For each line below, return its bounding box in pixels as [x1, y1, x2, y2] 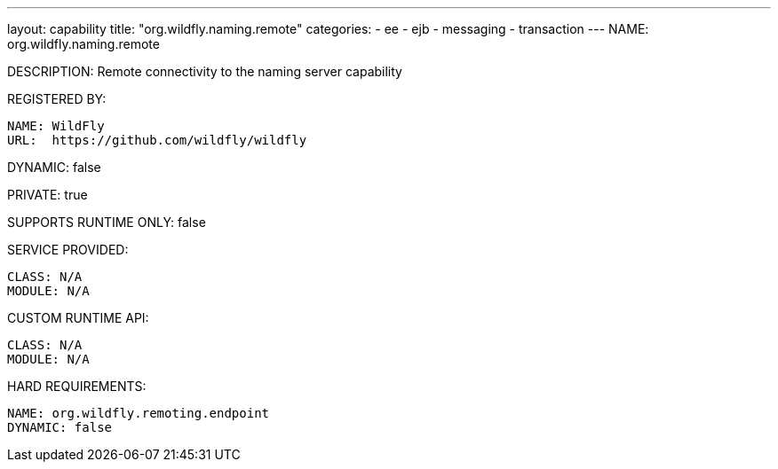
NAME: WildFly [7, 119, 105, 133]
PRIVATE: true [7, 187, 88, 202]
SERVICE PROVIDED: [7, 242, 129, 257]
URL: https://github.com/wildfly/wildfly [7, 133, 307, 147]
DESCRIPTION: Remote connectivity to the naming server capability [7, 64, 402, 79]
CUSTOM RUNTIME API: [7, 310, 149, 325]
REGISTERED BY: [7, 91, 107, 106]
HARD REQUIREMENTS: [7, 379, 147, 394]
